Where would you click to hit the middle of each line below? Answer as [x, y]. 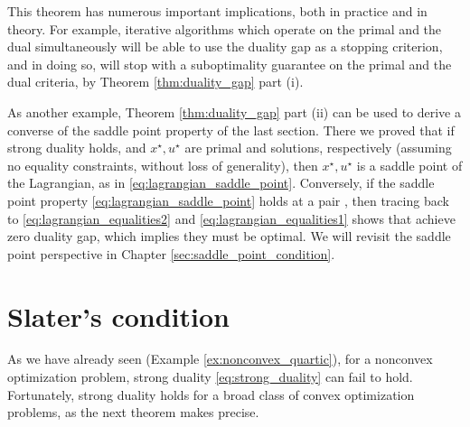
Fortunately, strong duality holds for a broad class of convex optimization [211, 394]
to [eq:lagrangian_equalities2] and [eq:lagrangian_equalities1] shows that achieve [231, 218]
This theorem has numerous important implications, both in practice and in [217, 11]
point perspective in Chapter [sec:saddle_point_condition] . [171, 253]
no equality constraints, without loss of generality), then [163, 165]
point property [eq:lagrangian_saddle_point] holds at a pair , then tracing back [228, 200]
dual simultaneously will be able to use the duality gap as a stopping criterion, [225, 46]
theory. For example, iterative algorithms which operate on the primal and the [225, 28]
